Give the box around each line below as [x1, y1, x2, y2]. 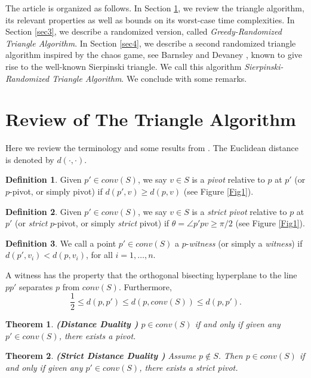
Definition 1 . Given [5, 173, 82, 186]
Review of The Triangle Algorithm [5, 107, 296, 131]
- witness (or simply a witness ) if [186, 236, 303, 249]
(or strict [15, 217, 48, 229]
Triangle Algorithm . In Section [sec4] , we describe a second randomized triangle [5, 36, 296, 49]
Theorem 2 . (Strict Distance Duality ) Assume [5, 349, 196, 362]
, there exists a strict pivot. [139, 361, 238, 374]
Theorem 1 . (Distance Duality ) [5, 318, 138, 330]
